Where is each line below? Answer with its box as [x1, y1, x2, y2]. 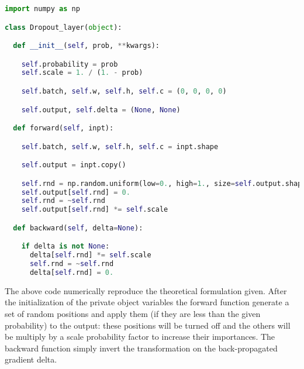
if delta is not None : [21, 242, 110, 251]
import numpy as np [5, 5, 80, 13]
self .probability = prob [21, 60, 118, 68]
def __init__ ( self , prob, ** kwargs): [13, 42, 160, 50]
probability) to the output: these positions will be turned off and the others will [5, 319, 291, 331]
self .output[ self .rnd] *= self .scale [21, 205, 168, 214]
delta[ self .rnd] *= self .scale [29, 251, 151, 260]
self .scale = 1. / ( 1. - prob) [21, 68, 143, 77]
